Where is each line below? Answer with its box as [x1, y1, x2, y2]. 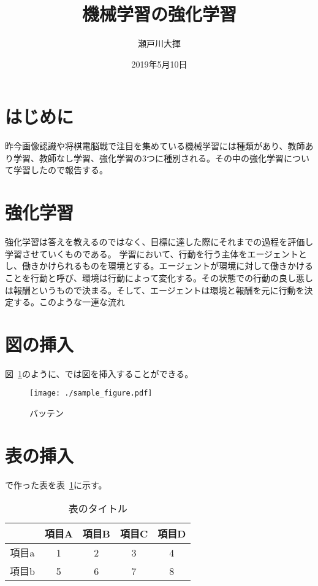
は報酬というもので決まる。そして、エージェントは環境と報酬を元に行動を [5, 283, 305, 296]
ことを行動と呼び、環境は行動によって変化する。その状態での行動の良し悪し [5, 271, 313, 284]
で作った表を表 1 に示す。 [5, 478, 107, 491]
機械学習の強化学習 [81, 1, 237, 26]
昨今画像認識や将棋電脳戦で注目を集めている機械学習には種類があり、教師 [5, 139, 305, 152]
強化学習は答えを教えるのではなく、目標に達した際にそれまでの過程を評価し [5, 235, 314, 248]
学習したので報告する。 [13, 163, 108, 176]
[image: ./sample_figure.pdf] [29, 389, 153, 398]
